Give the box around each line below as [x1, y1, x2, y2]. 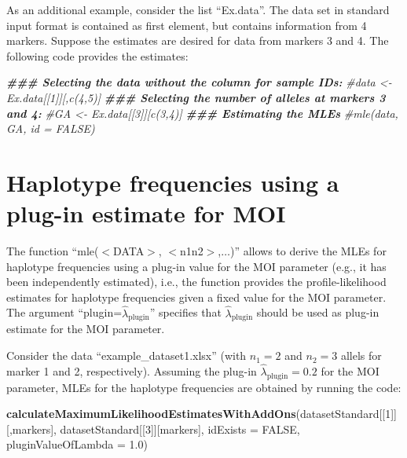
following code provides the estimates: [6, 47, 189, 64]
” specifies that [149, 304, 222, 321]
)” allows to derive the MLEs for [229, 243, 387, 259]
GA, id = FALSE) [6, 120, 95, 137]
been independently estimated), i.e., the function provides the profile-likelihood [6, 273, 387, 290]
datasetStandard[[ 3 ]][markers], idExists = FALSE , [60, 420, 300, 437]
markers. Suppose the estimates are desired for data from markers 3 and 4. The [6, 32, 389, 49]
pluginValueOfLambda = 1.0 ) [6, 436, 148, 453]
